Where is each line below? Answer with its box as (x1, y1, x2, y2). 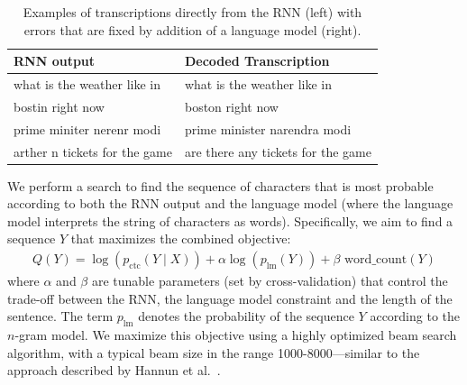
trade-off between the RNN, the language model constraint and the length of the (7, 289, 453, 307)
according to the (370, 307, 461, 325)
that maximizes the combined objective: (70, 229, 291, 248)
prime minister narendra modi (184, 119, 352, 138)
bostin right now (14, 96, 105, 115)
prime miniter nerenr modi (14, 119, 161, 138)
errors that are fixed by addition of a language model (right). (23, 20, 362, 39)
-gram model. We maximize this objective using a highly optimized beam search (14, 325, 457, 344)
